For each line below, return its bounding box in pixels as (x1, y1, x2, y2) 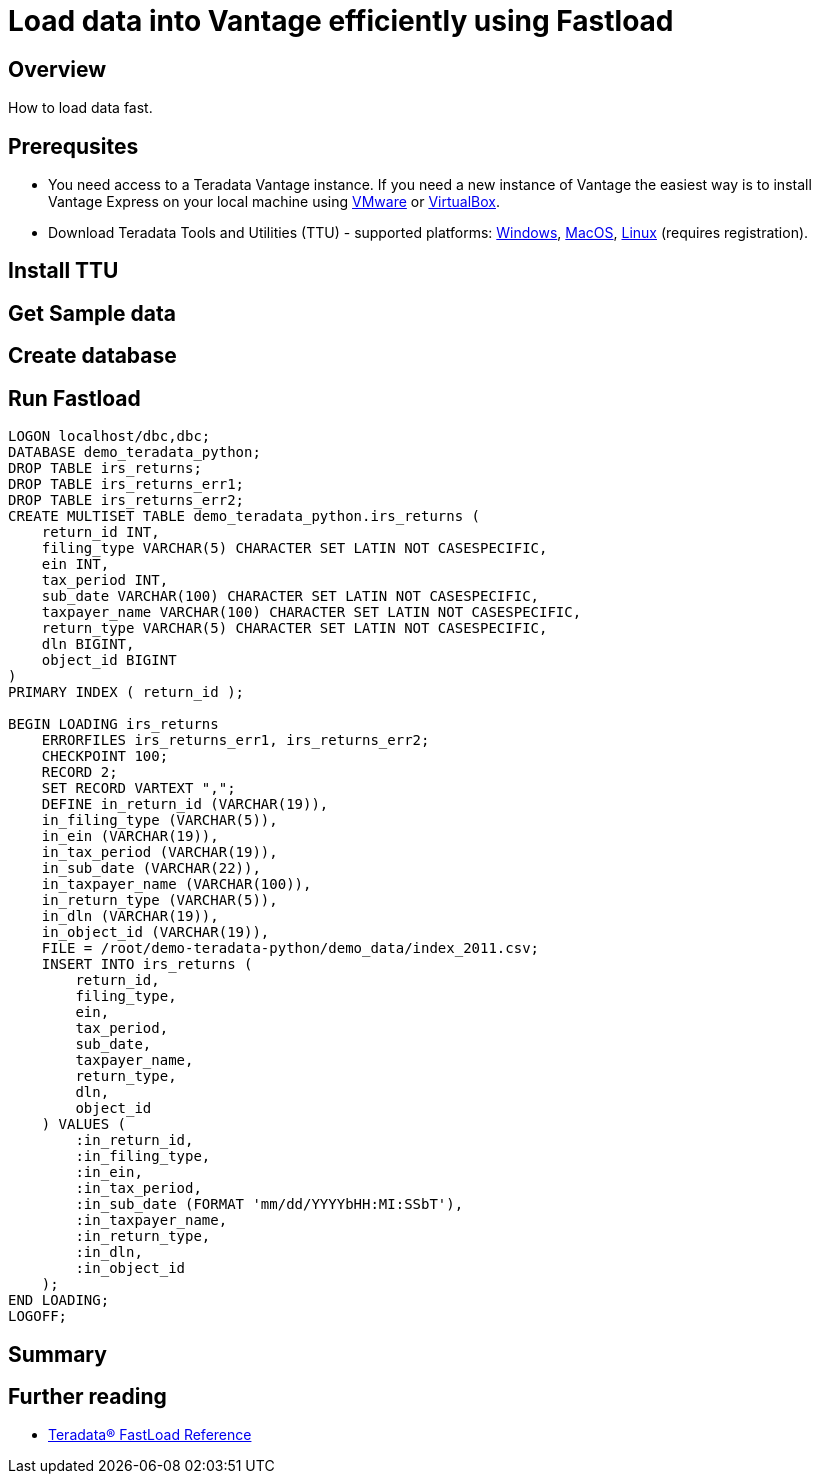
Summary (8, 1341, 107, 1367)
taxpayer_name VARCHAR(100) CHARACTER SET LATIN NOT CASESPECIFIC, (41, 604, 582, 621)
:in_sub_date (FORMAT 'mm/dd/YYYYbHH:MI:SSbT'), (75, 1196, 464, 1213)
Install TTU (8, 258, 119, 284)
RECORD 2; (41, 764, 118, 781)
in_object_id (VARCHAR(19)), (41, 924, 270, 941)
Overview (8, 56, 107, 82)
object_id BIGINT (41, 652, 177, 669)
